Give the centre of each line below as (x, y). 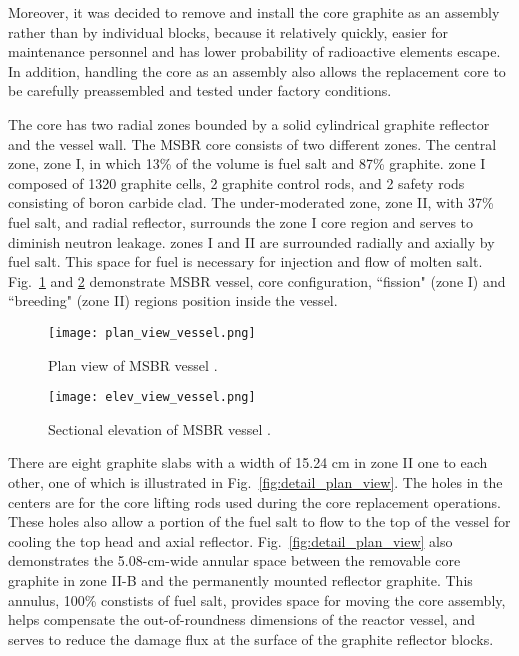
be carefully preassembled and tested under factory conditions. (200, 90)
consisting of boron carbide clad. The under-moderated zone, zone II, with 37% (251, 202)
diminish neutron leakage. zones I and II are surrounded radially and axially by (251, 241)
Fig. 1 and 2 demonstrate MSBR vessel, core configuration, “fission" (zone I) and (257, 280)
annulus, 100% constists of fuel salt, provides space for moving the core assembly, (257, 599)
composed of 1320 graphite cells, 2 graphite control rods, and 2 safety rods (236, 182)
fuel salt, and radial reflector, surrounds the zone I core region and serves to (241, 221)
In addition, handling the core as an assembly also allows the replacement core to (257, 70)
